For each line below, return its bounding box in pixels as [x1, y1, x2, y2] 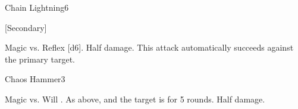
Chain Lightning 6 [5, 1, 69, 13]
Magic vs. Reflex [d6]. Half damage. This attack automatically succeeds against [5, 41, 294, 54]
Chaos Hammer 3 [5, 73, 65, 85]
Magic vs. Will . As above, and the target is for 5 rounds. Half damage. [5, 92, 265, 105]
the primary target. [5, 52, 75, 65]
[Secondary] [5, 21, 47, 33]
